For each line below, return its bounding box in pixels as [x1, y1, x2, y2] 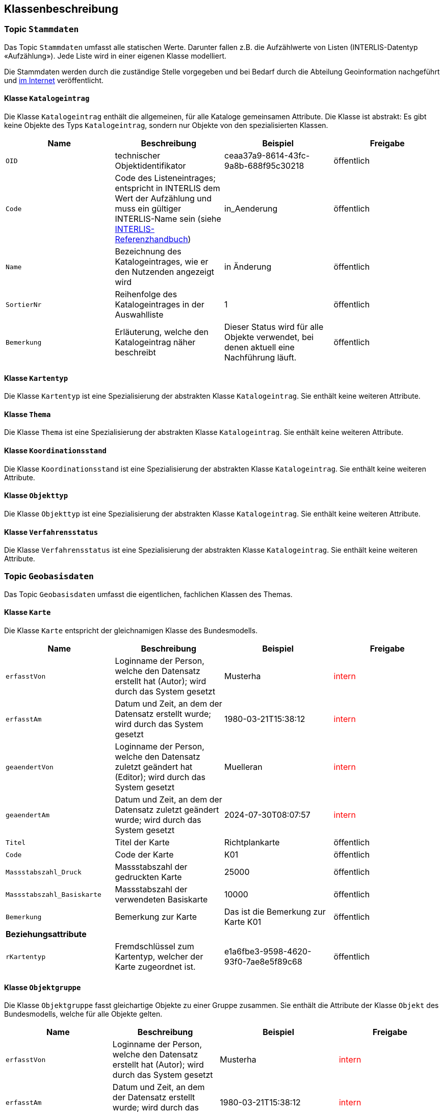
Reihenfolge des [115, 289, 177, 300]
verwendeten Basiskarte [115, 894, 208, 905]
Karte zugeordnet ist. [115, 962, 196, 972]
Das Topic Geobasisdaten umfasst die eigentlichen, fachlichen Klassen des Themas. [4, 589, 293, 599]
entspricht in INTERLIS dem [115, 183, 220, 194]
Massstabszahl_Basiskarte [6, 890, 101, 898]
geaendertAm [6, 811, 50, 819]
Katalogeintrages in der [115, 299, 204, 310]
